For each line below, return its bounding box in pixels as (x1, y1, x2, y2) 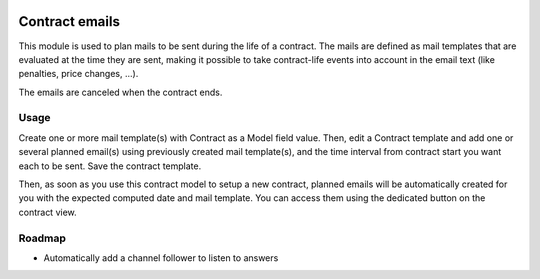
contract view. (18, 206, 77, 218)
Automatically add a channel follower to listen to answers (43, 251, 279, 264)
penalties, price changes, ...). (18, 68, 139, 80)
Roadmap (18, 231, 67, 245)
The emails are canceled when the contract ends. (18, 86, 223, 98)
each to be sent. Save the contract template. (18, 160, 202, 172)
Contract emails (18, 13, 120, 30)
